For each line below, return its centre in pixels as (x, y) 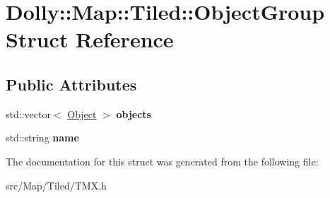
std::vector (28, 113)
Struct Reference (90, 39)
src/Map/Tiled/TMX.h (56, 185)
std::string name (42, 138)
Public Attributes (71, 84)
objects (134, 113)
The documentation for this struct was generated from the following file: (162, 161)
